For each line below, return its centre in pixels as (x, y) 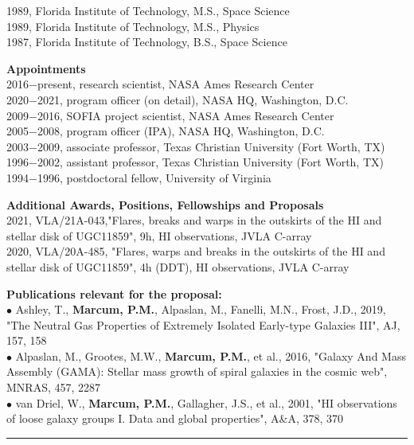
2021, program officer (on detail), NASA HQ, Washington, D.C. (193, 99)
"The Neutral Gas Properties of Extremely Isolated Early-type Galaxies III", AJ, (203, 324)
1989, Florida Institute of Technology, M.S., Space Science (148, 10)
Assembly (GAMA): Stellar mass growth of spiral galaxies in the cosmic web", (197, 371)
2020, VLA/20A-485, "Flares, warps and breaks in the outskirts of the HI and (196, 251)
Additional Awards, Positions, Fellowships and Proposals (165, 204)
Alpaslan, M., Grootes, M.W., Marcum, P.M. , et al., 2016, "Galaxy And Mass (211, 355)
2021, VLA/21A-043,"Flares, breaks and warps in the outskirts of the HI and (194, 220)
